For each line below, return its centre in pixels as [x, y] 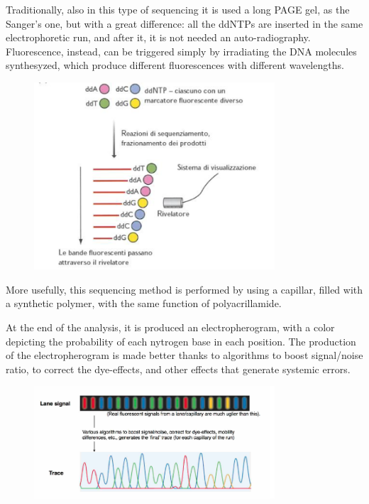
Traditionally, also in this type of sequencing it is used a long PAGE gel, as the [178, 9]
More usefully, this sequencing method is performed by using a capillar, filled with [184, 289]
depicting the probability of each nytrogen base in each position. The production [181, 341]
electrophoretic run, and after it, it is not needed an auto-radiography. [158, 37]
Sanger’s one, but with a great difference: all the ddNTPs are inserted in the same [184, 23]
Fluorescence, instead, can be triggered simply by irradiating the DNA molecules [181, 51]
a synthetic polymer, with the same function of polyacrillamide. [144, 303]
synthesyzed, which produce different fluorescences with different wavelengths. [175, 65]
